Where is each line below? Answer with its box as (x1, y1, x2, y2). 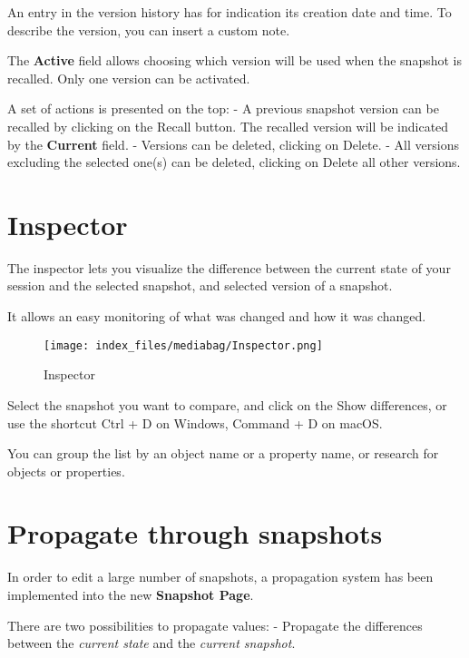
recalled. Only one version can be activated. (7, 68, 250, 87)
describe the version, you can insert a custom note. (7, 20, 290, 39)
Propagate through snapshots (7, 515, 383, 552)
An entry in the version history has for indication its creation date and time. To (7, 3, 452, 21)
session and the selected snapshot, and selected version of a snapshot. (7, 276, 393, 295)
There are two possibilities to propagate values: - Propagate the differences (7, 615, 423, 634)
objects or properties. (7, 461, 125, 480)
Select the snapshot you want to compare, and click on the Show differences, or (7, 395, 447, 414)
